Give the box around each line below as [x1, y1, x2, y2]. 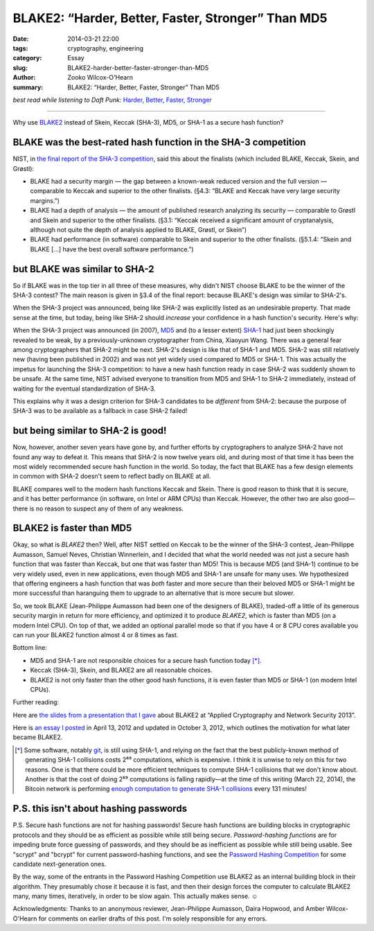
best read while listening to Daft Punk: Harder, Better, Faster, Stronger [12, 96, 213, 104]
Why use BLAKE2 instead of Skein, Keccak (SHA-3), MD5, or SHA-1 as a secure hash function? [12, 118, 284, 127]
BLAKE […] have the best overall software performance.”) [30, 245, 194, 253]
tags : [12, 44, 28, 52]
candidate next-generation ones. [12, 860, 107, 868]
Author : [12, 73, 36, 82]
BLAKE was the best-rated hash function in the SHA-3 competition [12, 136, 306, 148]
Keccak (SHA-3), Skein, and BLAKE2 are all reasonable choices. [30, 666, 213, 675]
